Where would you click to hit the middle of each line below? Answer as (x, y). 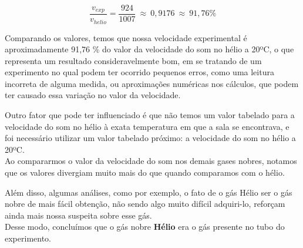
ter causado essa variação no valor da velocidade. (93, 95)
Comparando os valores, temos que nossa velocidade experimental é (126, 37)
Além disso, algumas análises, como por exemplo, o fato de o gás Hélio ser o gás (149, 192)
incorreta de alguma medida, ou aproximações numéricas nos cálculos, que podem (152, 83)
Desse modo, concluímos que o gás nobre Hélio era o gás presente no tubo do (145, 227)
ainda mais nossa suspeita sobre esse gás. (78, 215)
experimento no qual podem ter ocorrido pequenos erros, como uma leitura (139, 72)
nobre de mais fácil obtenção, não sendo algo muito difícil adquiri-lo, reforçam (145, 204)
